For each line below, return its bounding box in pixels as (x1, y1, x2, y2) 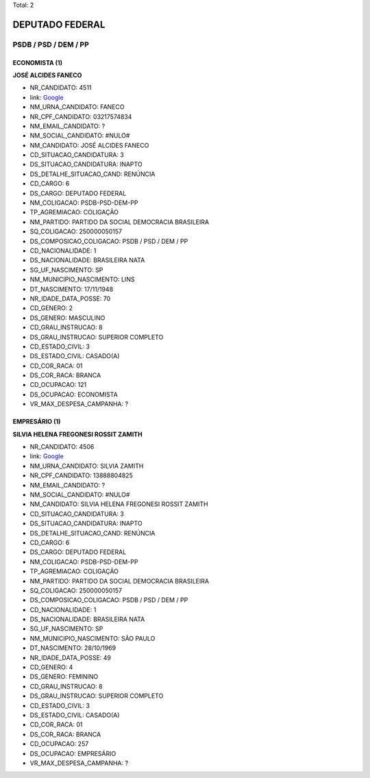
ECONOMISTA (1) (12, 58, 63, 66)
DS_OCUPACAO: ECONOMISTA (29, 390, 118, 399)
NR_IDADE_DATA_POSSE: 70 (29, 294, 111, 303)
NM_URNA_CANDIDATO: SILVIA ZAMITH (29, 462, 144, 470)
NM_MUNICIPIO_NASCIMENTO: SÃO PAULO (29, 634, 156, 642)
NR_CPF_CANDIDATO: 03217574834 (29, 112, 132, 121)
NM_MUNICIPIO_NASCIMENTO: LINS (29, 275, 135, 284)
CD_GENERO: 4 (29, 663, 73, 671)
